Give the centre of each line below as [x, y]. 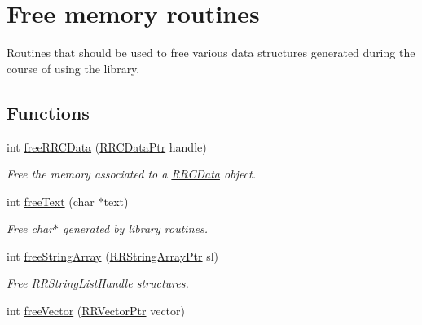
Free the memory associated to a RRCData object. [132, 174]
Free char [30, 228]
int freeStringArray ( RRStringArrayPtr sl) [113, 255]
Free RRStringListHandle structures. [98, 283]
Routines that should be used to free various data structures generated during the [211, 53]
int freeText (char [51, 201]
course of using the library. [73, 68]
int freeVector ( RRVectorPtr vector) [96, 311]
